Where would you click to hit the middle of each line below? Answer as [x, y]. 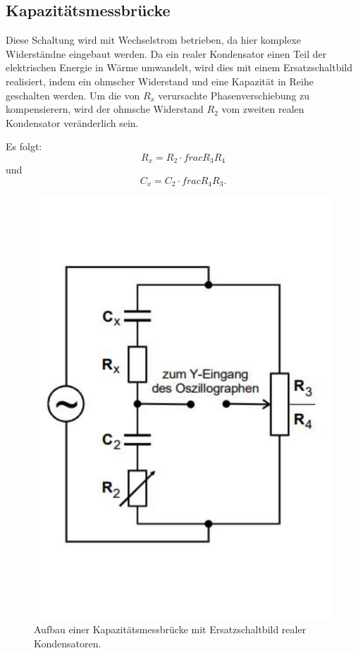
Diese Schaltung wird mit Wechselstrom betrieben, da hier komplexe [154, 40]
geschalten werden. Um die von [73, 95]
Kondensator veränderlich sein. [72, 122]
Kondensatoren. [68, 643]
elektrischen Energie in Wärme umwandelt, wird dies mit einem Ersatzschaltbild [179, 67]
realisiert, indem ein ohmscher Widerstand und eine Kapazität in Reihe [160, 81]
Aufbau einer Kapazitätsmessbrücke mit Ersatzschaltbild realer [170, 629]
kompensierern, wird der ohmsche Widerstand [105, 109]
